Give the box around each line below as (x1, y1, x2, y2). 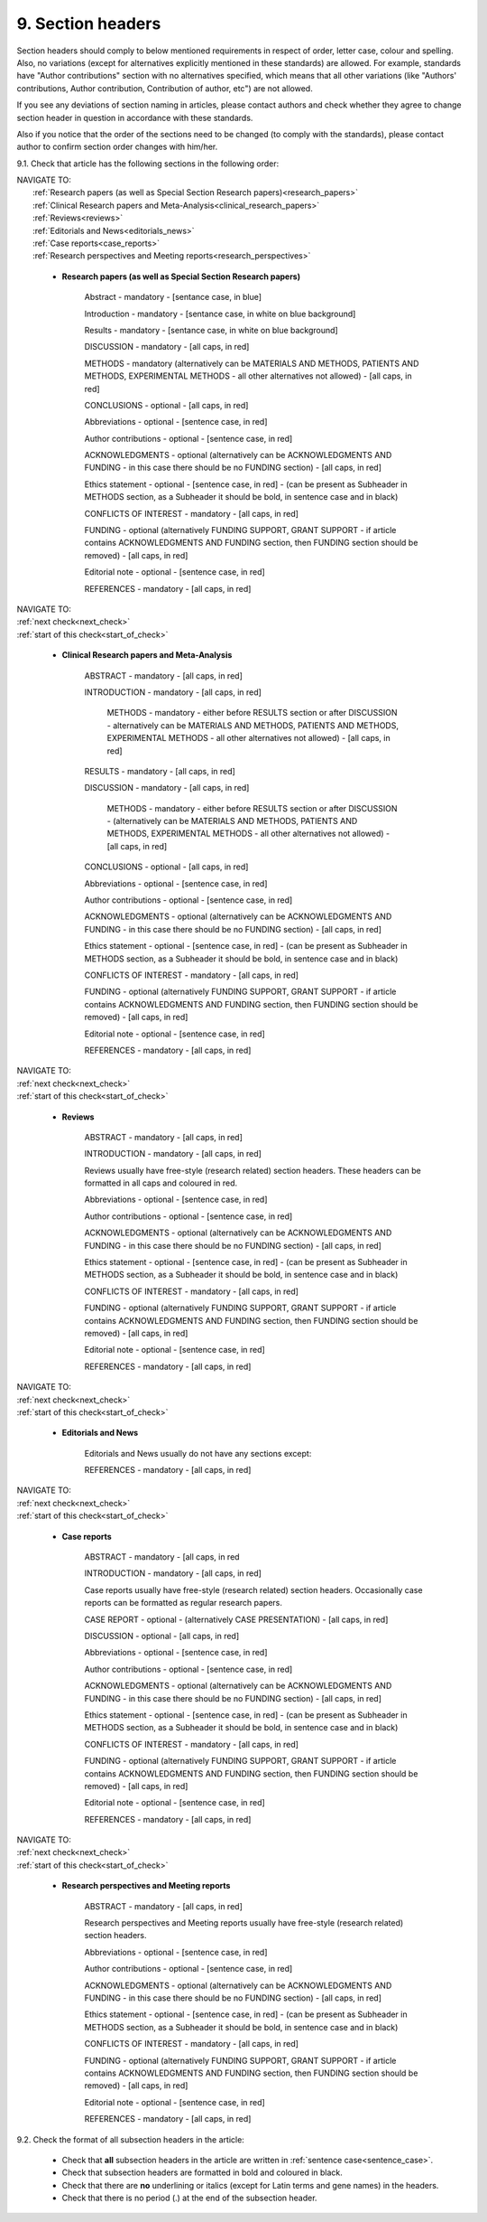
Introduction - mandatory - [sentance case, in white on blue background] (84, 308, 356, 319)
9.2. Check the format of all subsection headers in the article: (16, 2133, 245, 2145)
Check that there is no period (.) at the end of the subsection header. (61, 2192, 317, 2204)
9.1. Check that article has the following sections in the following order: (16, 158, 280, 169)
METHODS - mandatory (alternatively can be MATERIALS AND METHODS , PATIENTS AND (84, 358, 419, 369)
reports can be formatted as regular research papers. (84, 1598, 283, 1608)
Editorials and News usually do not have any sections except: (84, 1448, 312, 1458)
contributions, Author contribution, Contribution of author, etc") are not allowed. (16, 82, 313, 94)
